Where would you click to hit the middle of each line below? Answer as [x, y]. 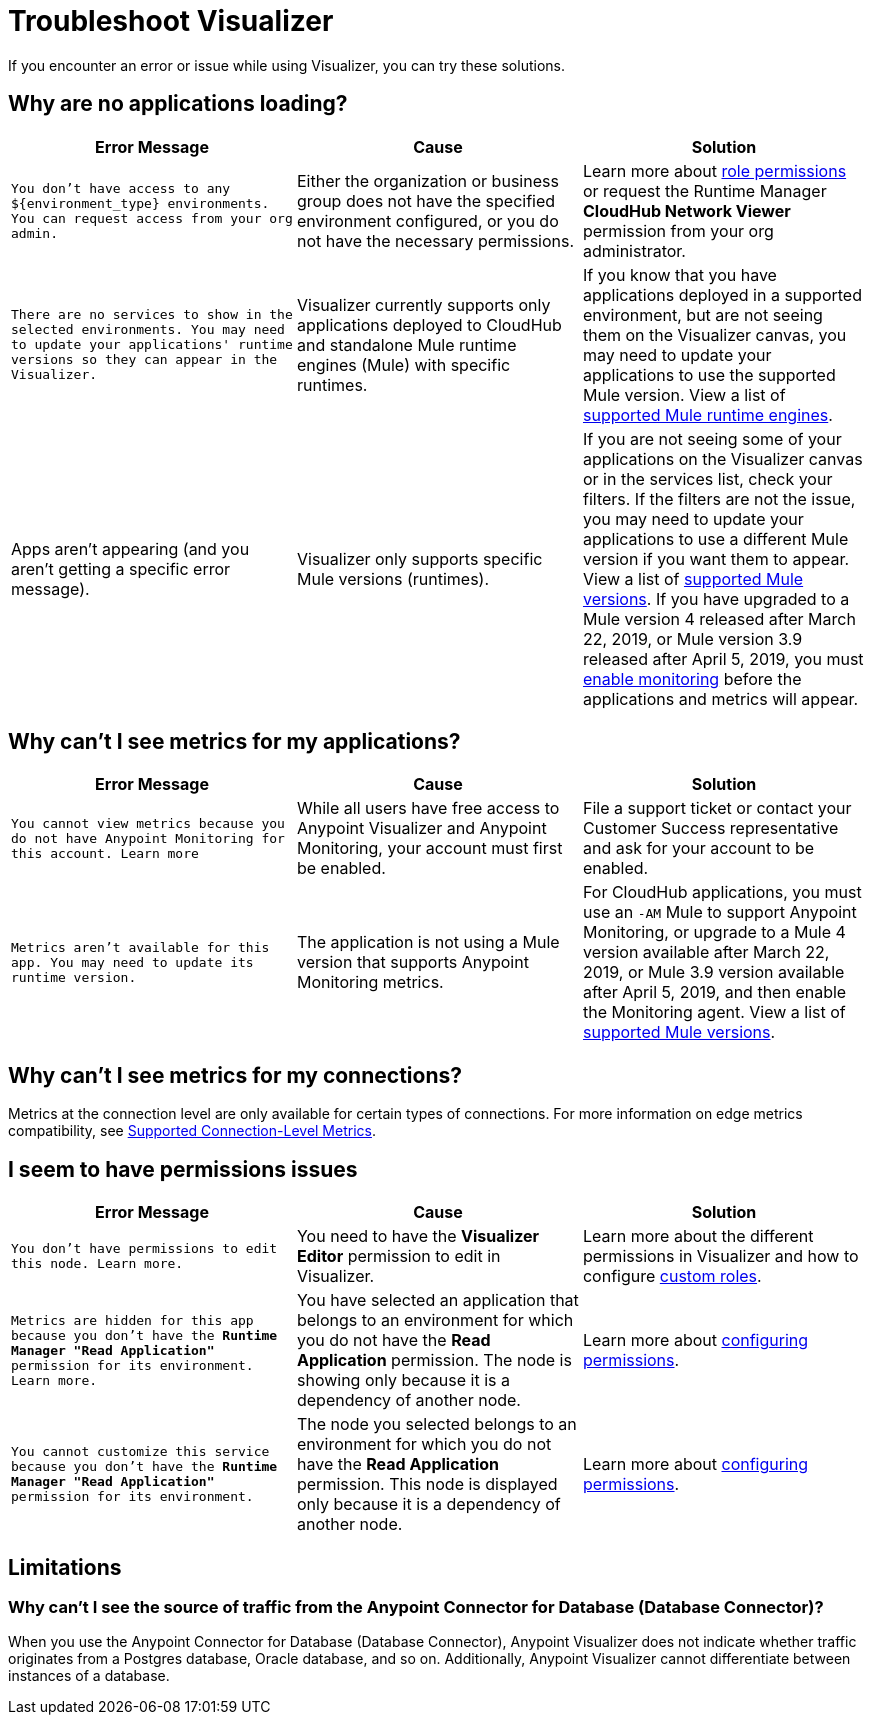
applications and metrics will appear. [720, 698]
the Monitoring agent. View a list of [714, 1012]
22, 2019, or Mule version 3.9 [692, 638]
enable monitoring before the [692, 678]
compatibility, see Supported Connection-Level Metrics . [192, 1131]
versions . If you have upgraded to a [716, 598]
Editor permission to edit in [398, 1256]
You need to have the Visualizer [418, 1236]
